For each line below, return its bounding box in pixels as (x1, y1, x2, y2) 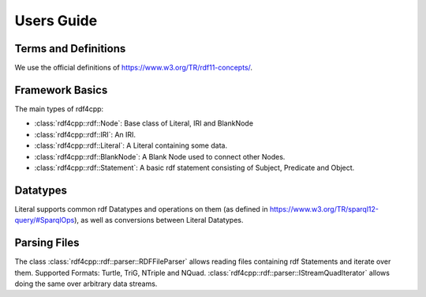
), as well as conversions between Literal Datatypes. (73, 216, 244, 225)
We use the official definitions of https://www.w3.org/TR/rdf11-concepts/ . (14, 63, 252, 73)
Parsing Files (14, 236, 80, 250)
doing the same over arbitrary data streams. (14, 279, 158, 288)
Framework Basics (14, 83, 108, 96)
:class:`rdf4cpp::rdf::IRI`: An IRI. (34, 130, 136, 139)
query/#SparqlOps (14, 216, 75, 225)
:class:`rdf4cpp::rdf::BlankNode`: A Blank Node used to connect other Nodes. (34, 152, 286, 161)
